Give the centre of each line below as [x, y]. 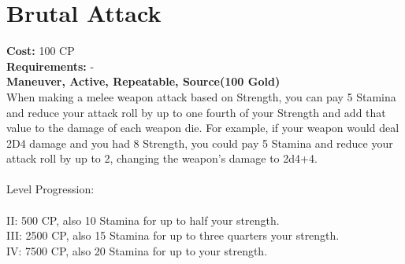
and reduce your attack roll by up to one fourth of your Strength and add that [196, 112]
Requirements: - [50, 66]
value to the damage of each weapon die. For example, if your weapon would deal [203, 128]
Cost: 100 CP [41, 51]
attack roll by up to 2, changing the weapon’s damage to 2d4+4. [162, 158]
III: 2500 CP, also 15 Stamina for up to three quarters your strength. [173, 235]
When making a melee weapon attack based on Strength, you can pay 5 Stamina [201, 96]
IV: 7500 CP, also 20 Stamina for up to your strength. [137, 250]
